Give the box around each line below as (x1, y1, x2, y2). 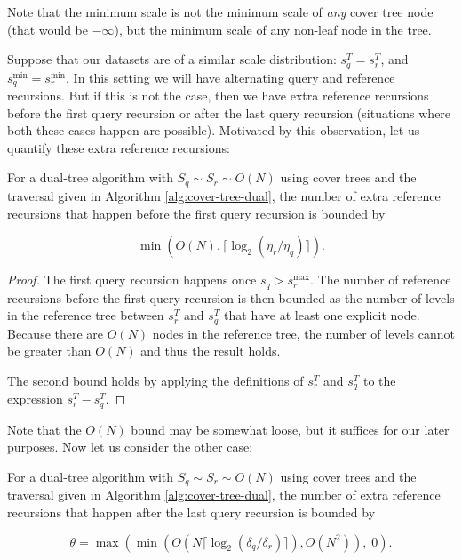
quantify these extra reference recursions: (7, 138, 230, 156)
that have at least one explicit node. (224, 306, 420, 324)
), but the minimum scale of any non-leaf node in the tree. (114, 20, 432, 38)
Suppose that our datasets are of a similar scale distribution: (7, 50, 337, 68)
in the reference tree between (7, 306, 164, 324)
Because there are (7, 324, 104, 342)
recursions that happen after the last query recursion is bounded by (7, 502, 376, 521)
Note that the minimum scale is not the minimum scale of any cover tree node (7, 3, 434, 20)
